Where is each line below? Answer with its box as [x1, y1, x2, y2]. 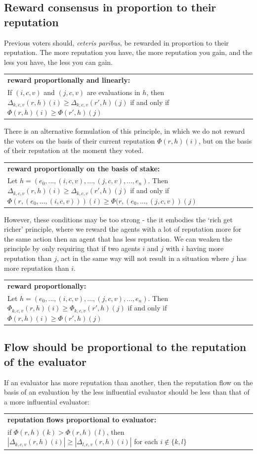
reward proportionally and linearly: [7, 75, 130, 85]
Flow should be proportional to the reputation [4, 339, 247, 354]
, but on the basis [198, 135, 252, 146]
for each [134, 436, 158, 447]
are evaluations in [86, 87, 140, 97]
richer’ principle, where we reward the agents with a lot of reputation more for [4, 224, 242, 234]
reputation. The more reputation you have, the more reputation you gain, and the [4, 47, 253, 57]
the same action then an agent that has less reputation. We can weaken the [4, 233, 232, 244]
